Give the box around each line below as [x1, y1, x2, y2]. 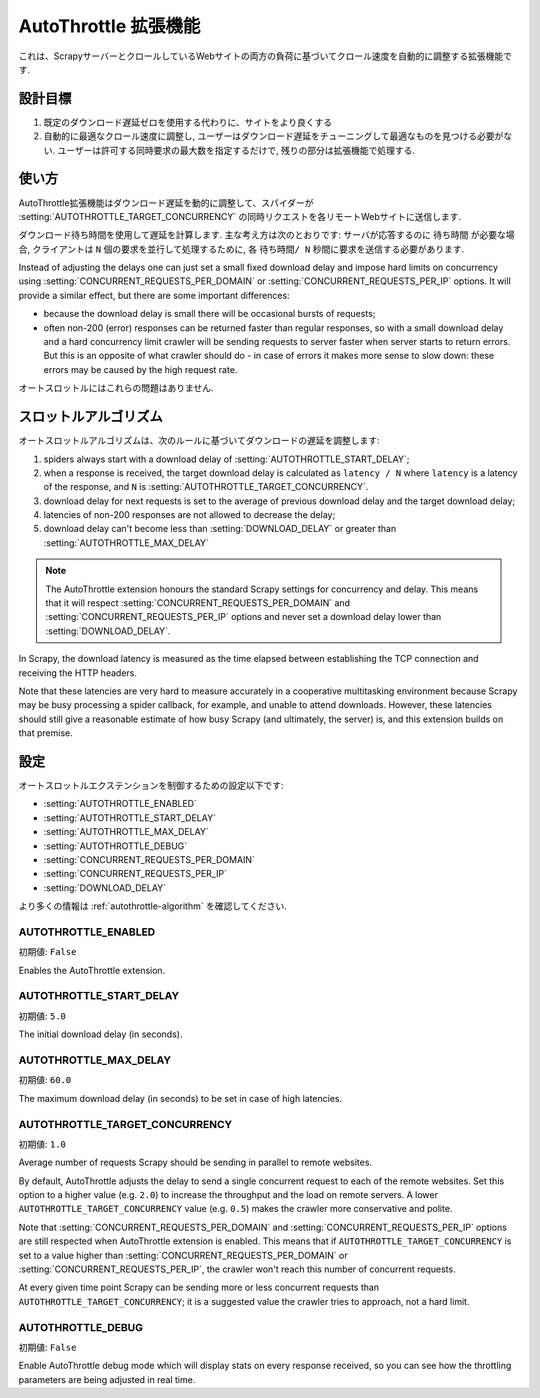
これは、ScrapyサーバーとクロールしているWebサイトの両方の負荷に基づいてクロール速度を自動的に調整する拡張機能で [18, 50, 513, 62]
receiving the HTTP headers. [18, 666, 137, 679]
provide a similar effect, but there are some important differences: [18, 289, 290, 301]
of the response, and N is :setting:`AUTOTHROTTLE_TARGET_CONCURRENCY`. [43, 481, 369, 493]
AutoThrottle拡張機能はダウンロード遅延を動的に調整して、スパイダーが [18, 196, 314, 209]
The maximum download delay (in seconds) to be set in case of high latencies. [18, 1092, 343, 1104]
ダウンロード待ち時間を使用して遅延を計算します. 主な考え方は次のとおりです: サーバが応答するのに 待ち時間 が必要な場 [18, 229, 515, 241]
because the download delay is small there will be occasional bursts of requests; [43, 308, 376, 320]
